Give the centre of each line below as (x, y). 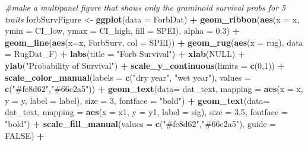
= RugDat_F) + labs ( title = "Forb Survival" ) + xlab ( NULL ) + (125, 54)
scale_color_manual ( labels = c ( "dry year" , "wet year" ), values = (128, 77)
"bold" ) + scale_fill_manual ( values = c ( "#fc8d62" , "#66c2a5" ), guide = (141, 123)
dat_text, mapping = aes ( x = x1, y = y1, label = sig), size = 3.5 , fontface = (146, 112)
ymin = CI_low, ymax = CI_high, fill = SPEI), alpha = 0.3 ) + (123, 31)
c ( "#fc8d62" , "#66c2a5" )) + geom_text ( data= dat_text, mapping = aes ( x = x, (154, 89)
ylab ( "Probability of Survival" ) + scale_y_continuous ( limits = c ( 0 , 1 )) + (145, 65)
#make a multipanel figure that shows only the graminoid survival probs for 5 (145, 7)
